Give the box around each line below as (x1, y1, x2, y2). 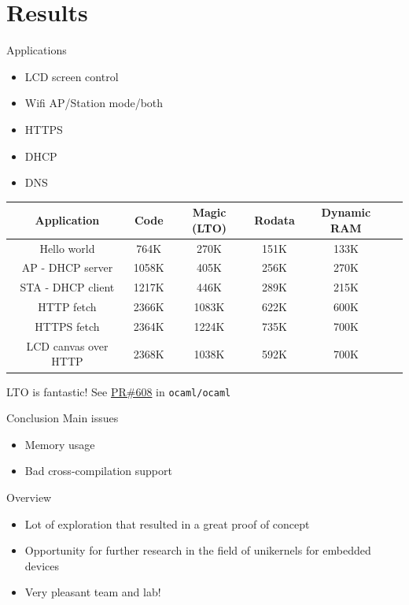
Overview (6, 488, 52, 505)
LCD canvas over (26, 337, 109, 354)
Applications (6, 42, 67, 58)
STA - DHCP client (20, 279, 115, 295)
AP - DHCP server (21, 259, 113, 276)
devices (24, 557, 60, 573)
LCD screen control (24, 68, 119, 84)
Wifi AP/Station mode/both (24, 95, 164, 111)
